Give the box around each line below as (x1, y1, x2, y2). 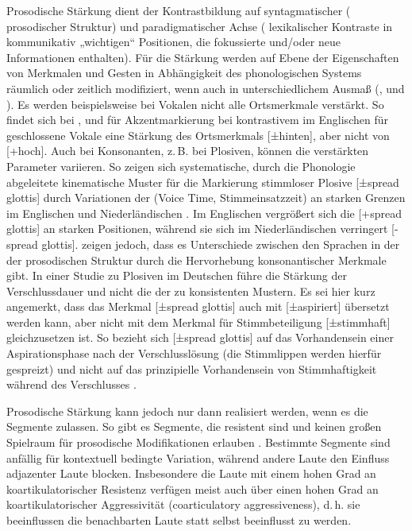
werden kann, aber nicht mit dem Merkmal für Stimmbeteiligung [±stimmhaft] (6, 313, 391, 330)
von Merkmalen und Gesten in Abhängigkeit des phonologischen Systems (6, 64, 362, 81)
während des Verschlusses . (6, 376, 137, 393)
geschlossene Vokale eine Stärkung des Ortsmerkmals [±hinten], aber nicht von (6, 126, 390, 143)
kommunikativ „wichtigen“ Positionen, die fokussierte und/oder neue (6, 33, 341, 50)
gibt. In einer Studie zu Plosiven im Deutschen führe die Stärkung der (6, 267, 347, 284)
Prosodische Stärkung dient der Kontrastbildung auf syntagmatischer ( (6, 2, 351, 18)
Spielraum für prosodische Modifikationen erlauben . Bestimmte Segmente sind (6, 434, 391, 451)
